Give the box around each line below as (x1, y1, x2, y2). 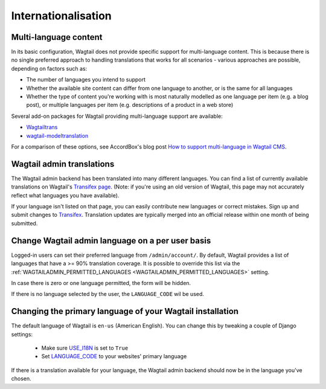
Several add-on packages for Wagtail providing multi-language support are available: (11, 112, 223, 120)
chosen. (11, 375, 31, 382)
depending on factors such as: (11, 65, 88, 72)
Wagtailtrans (26, 124, 58, 131)
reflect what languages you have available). (11, 191, 120, 199)
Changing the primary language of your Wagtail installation (11, 306, 238, 317)
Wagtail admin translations (11, 159, 115, 169)
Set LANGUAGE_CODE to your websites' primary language (41, 353, 187, 360)
